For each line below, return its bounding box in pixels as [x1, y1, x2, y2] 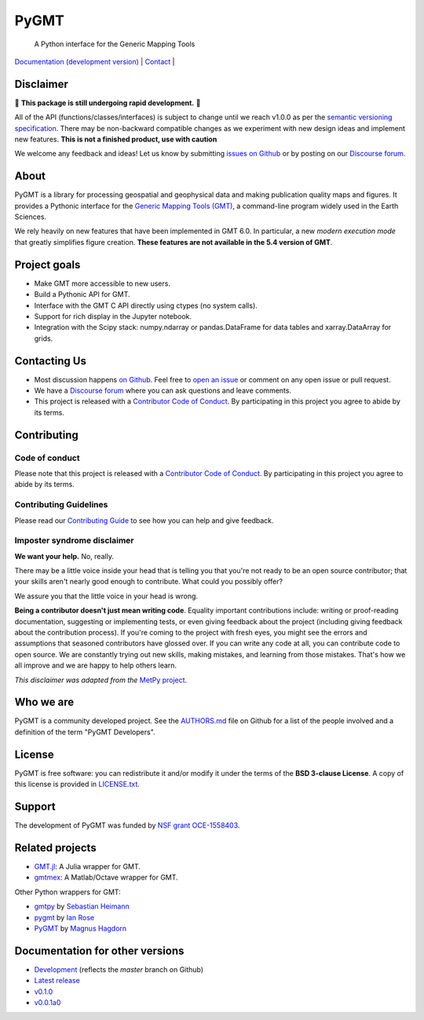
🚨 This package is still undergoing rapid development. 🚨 [14, 98, 201, 108]
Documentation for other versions [14, 944, 185, 957]
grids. [34, 334, 53, 343]
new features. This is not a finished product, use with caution [14, 134, 217, 144]
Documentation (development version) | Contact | [14, 57, 175, 66]
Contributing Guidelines [14, 499, 108, 510]
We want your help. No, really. [14, 551, 114, 561]
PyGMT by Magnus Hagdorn [34, 923, 127, 933]
